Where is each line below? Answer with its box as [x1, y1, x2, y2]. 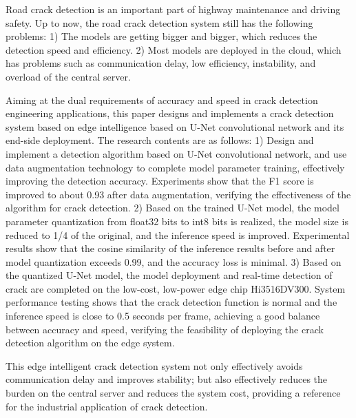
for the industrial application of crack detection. [6, 399, 208, 413]
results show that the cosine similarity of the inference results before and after [6, 241, 335, 255]
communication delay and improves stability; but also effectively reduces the [6, 372, 328, 386]
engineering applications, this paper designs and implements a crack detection [6, 106, 334, 121]
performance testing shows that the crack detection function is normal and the [6, 295, 337, 309]
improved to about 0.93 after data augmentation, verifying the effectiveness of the [6, 187, 351, 201]
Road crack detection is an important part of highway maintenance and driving [6, 2, 341, 16]
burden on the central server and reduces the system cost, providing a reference [6, 386, 341, 400]
